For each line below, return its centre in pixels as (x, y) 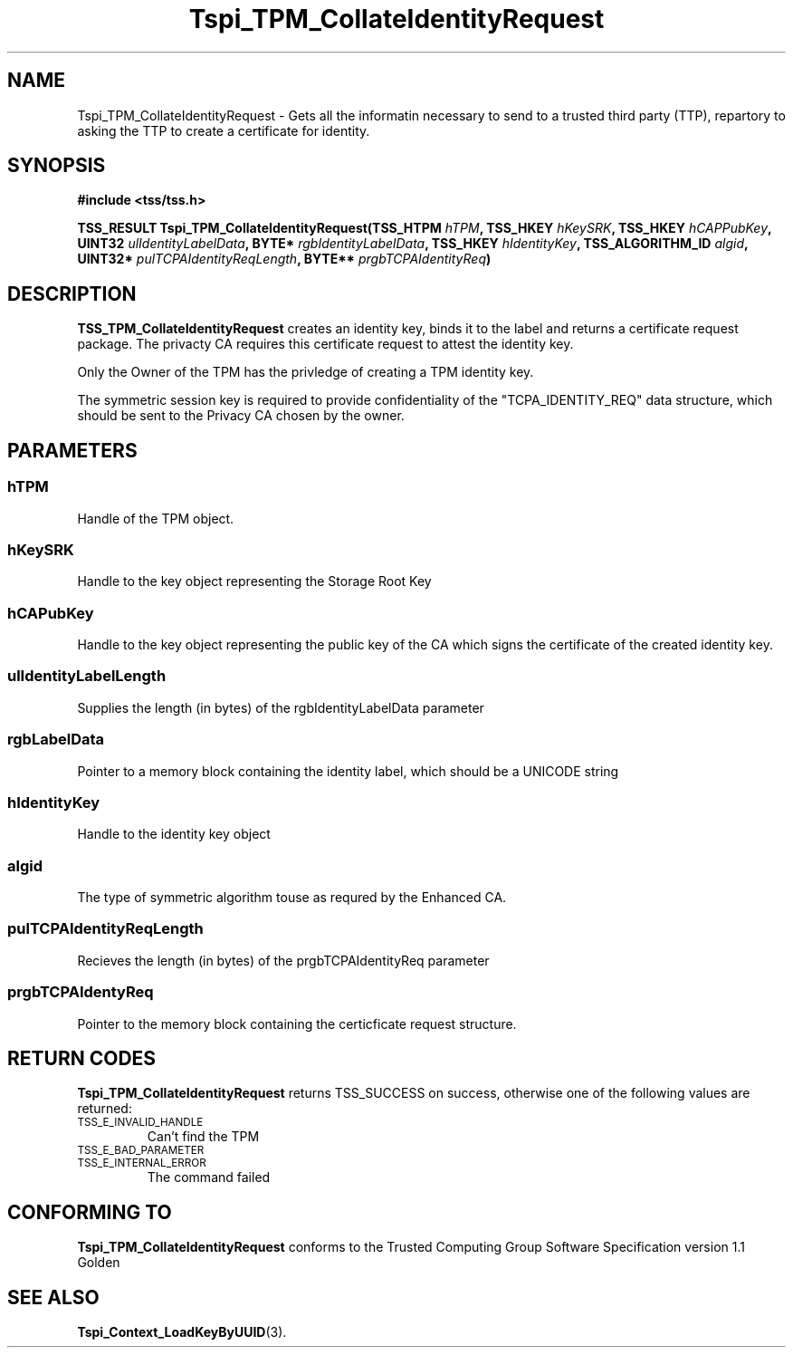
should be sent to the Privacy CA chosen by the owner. (241, 416)
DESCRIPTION (72, 293)
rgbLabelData (56, 740)
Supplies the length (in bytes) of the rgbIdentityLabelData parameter (281, 707)
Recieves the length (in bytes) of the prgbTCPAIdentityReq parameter (283, 960)
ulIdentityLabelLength (87, 676)
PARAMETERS (72, 450)
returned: (105, 1109)
